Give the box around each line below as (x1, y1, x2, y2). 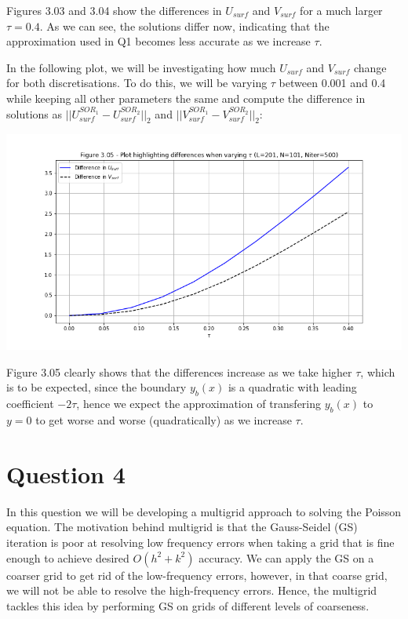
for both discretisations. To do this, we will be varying (6, 75, 268, 91)
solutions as (6, 105, 63, 122)
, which (360, 363, 395, 380)
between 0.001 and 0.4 (279, 75, 386, 91)
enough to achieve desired (6, 549, 129, 566)
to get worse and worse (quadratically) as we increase (35, 412, 292, 428)
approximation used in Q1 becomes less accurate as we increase (6, 33, 311, 49)
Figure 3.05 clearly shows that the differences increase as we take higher (6, 363, 352, 380)
